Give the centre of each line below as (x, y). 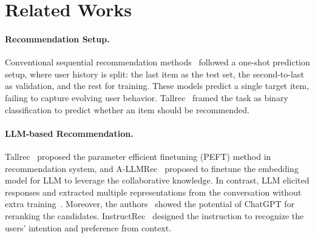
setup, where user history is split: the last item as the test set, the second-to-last (154, 74)
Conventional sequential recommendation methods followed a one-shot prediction (157, 62)
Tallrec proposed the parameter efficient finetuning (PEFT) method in (138, 156)
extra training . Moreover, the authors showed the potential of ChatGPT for (150, 204)
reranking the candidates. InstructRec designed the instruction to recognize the (154, 215)
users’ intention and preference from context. (88, 227)
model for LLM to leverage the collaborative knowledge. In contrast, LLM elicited (157, 180)
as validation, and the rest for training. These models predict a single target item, (157, 86)
